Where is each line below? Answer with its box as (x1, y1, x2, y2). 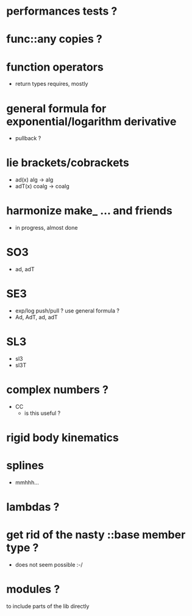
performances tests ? (6, 4, 118, 18)
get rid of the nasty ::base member (6, 528, 186, 542)
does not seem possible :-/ (15, 561, 84, 568)
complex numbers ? (6, 383, 108, 397)
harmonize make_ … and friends (6, 204, 172, 218)
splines (6, 459, 44, 473)
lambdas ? (6, 500, 60, 514)
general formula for (6, 102, 107, 115)
